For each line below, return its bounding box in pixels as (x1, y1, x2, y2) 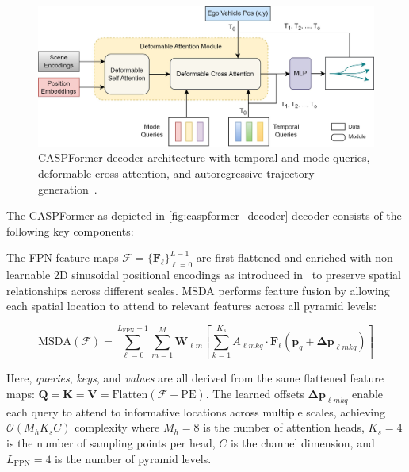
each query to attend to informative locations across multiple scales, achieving (6, 403, 386, 420)
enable (352, 385, 383, 401)
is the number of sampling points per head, (6, 434, 216, 451)
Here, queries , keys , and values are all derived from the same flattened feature (6, 370, 384, 386)
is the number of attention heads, (203, 419, 365, 436)
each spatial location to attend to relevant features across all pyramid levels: (6, 297, 377, 314)
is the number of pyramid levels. (55, 450, 212, 466)
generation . (38, 180, 97, 197)
